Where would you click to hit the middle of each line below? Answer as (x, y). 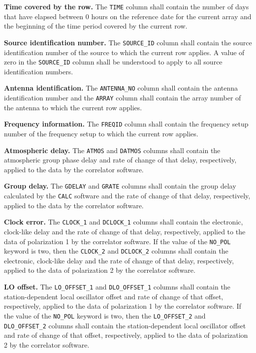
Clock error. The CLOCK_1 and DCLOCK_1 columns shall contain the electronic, (124, 222)
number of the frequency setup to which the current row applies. (101, 133)
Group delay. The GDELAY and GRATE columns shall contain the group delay (120, 186)
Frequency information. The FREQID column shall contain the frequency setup (126, 124)
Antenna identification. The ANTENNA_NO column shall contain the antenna (121, 88)
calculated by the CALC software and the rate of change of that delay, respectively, (127, 195)
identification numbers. (39, 71)
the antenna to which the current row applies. (73, 107)
